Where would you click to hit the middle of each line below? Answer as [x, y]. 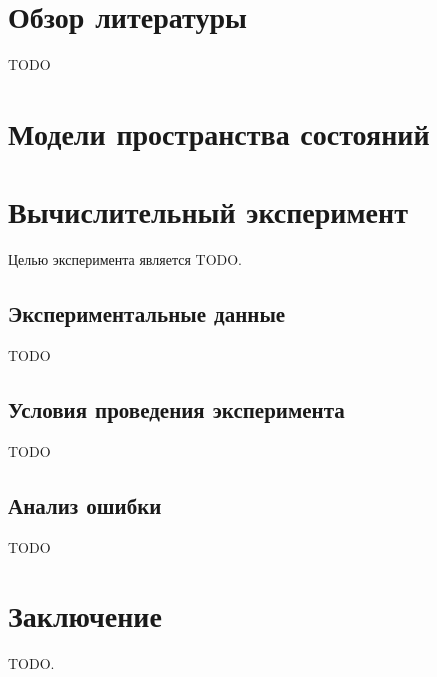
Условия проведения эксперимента [176, 409]
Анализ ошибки [85, 504]
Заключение [85, 615]
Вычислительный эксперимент [208, 211]
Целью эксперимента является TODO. [125, 259]
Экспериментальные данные [147, 313]
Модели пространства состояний [219, 132]
